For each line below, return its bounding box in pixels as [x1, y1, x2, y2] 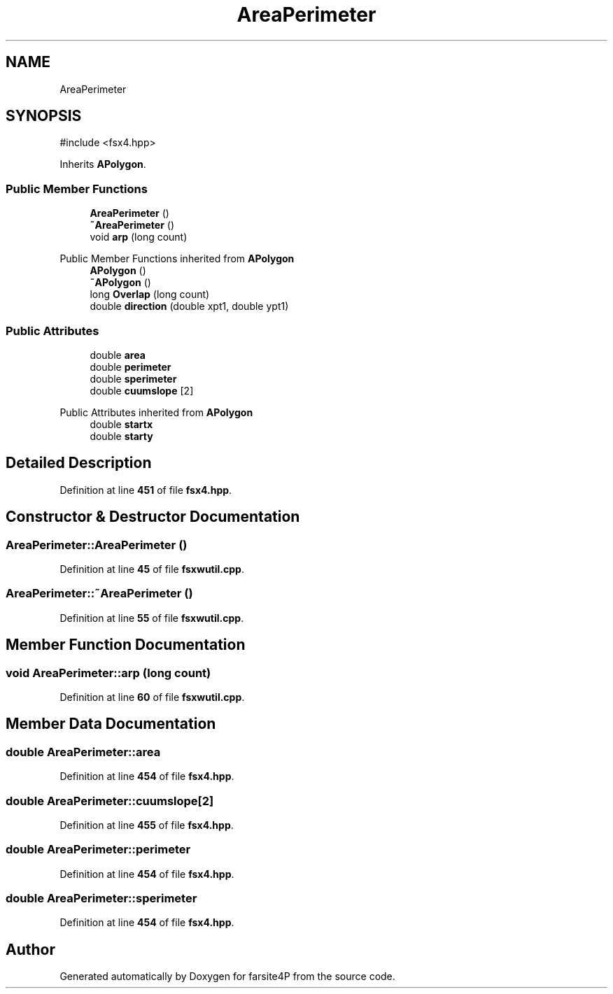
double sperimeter [90, 372, 177, 385]
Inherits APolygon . [59, 158, 146, 171]
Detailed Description [6, 454, 152, 472]
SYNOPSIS [6, 107, 82, 125]
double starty [90, 429, 153, 442]
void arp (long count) [90, 231, 188, 243]
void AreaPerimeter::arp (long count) [6, 665, 211, 680]
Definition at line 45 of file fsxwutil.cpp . [59, 563, 244, 575]
